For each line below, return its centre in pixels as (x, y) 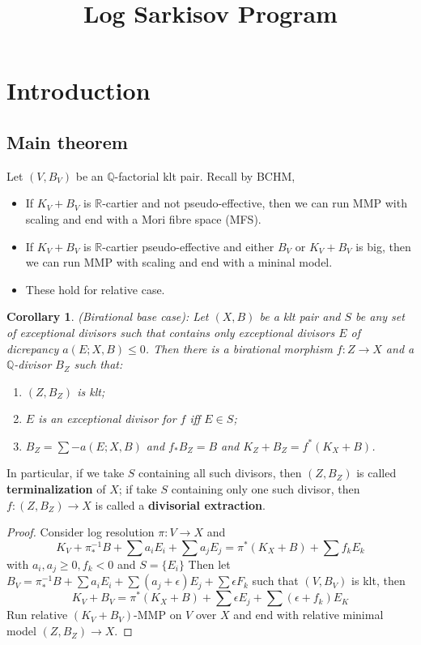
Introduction (79, 90)
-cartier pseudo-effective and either (188, 246)
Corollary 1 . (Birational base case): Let (108, 316)
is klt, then (378, 581)
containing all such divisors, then (220, 473)
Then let (209, 564)
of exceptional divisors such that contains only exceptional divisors (171, 332)
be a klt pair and (300, 316)
